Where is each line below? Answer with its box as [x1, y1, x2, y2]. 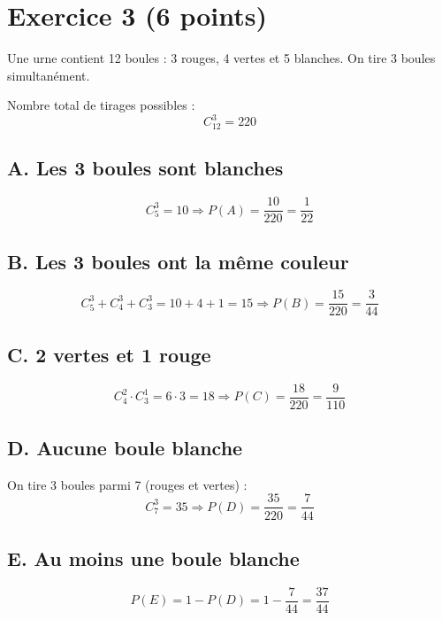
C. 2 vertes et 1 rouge [7, 340, 211, 368]
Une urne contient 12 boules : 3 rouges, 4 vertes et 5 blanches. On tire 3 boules [7, 49, 436, 67]
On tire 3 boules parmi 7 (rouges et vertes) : [7, 475, 248, 493]
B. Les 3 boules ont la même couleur [7, 247, 349, 275]
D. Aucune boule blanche [7, 434, 243, 461]
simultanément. [7, 66, 90, 84]
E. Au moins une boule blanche [7, 544, 300, 571]
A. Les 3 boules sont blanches [7, 154, 284, 182]
